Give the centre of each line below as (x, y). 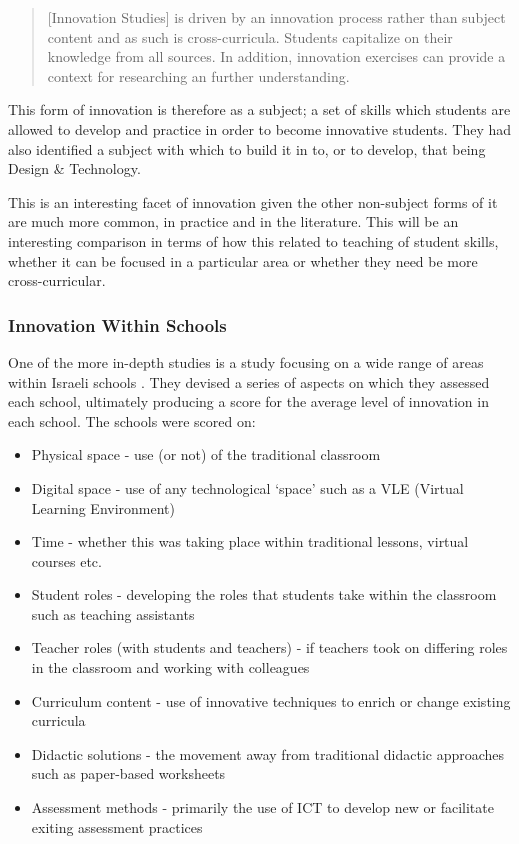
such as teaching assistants (113, 613)
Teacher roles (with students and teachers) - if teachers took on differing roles (269, 647)
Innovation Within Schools (117, 324)
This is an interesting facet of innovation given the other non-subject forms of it (253, 201)
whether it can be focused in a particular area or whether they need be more (243, 260)
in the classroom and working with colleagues (170, 667)
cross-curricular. (57, 280)
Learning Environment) (103, 507)
